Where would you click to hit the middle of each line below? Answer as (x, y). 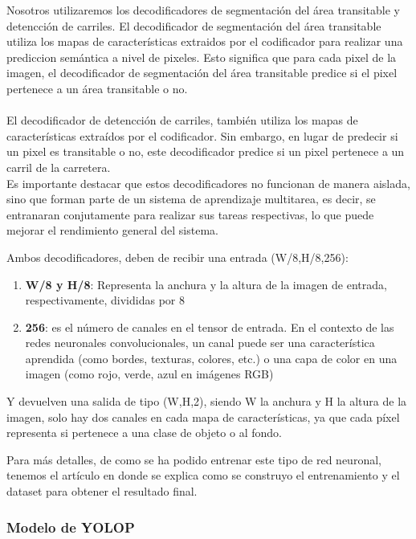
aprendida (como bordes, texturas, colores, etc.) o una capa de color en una (211, 358)
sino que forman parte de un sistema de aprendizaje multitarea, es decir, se (191, 199)
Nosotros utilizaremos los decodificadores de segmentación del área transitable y (203, 10)
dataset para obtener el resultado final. (102, 491)
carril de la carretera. (59, 167)
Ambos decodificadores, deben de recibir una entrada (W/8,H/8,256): (177, 257)
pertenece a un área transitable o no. (97, 88)
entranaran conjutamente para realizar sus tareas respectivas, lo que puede (190, 214)
